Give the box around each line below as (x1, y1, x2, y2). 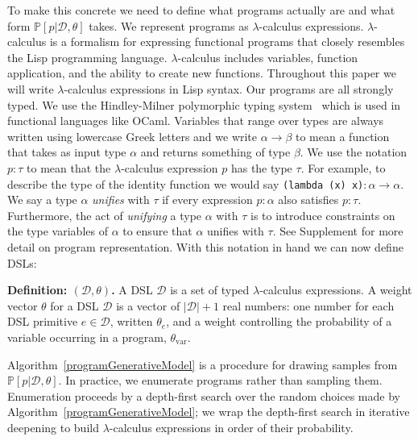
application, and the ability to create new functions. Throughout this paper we (7, 64, 396, 81)
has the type (230, 159, 292, 176)
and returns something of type (140, 144, 291, 160)
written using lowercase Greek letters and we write (7, 127, 258, 144)
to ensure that (122, 223, 192, 239)
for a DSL (50, 297, 99, 314)
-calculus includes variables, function (177, 48, 358, 65)
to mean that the (27, 159, 111, 176)
